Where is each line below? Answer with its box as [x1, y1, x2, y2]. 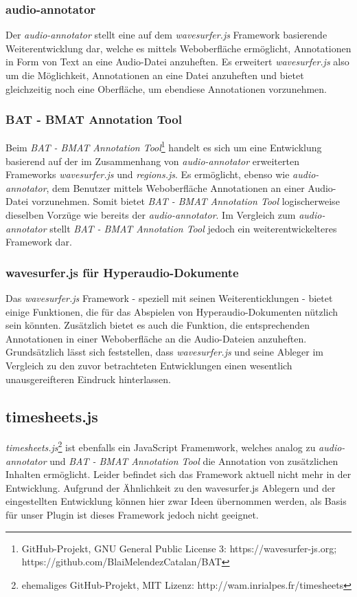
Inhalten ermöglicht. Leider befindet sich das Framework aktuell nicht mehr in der [5, 467, 352, 481]
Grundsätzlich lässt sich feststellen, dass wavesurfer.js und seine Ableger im [5, 345, 323, 359]
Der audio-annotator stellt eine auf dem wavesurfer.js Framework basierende [5, 28, 327, 42]
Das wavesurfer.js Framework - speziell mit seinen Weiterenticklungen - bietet [5, 291, 333, 305]
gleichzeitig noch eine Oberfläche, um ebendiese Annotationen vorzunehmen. [5, 81, 327, 96]
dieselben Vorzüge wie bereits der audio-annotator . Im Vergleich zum [5, 208, 296, 222]
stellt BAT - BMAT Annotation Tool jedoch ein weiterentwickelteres [49, 221, 337, 235]
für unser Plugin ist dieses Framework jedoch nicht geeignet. [5, 508, 259, 522]
